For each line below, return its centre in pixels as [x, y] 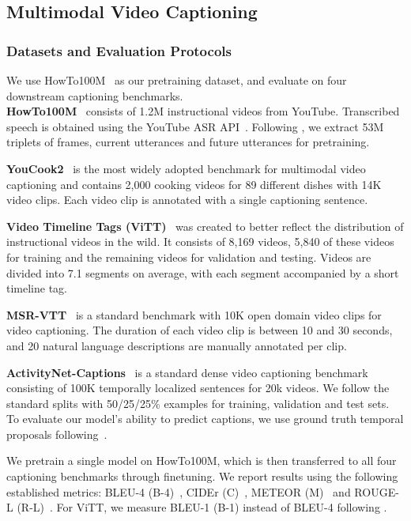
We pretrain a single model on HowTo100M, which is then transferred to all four [202, 461]
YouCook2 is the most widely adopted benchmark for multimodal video [186, 168]
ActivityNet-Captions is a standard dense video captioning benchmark [187, 372]
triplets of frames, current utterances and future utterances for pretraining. [188, 142]
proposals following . [57, 434]
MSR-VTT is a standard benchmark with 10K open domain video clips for [194, 314]
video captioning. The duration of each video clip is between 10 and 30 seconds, [200, 330]
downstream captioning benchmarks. [95, 95]
